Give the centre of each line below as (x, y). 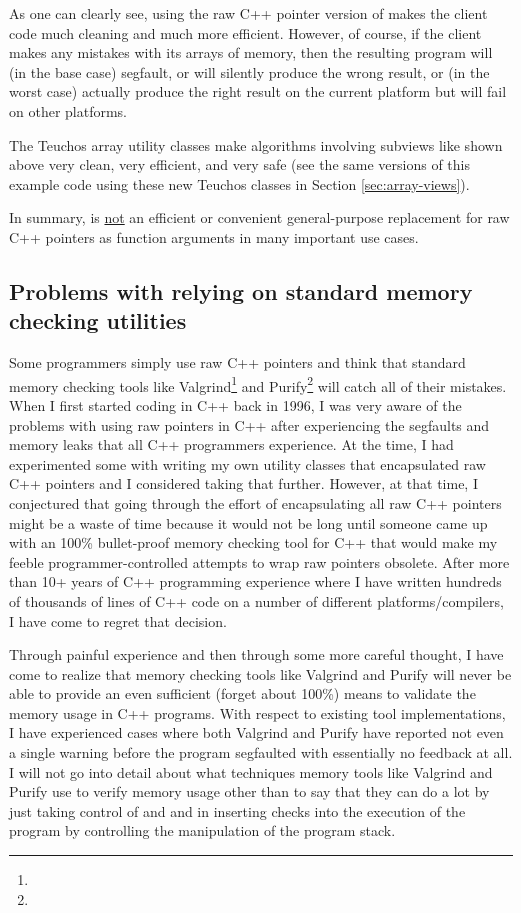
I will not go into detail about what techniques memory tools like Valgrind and (251, 771)
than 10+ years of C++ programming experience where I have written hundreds (255, 581)
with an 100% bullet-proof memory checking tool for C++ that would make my (253, 542)
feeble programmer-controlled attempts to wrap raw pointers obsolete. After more (259, 561)
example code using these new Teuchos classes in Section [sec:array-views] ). (239, 183)
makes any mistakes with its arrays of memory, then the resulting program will (251, 52)
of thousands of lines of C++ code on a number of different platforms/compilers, (256, 600)
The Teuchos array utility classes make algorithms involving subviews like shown (256, 144)
